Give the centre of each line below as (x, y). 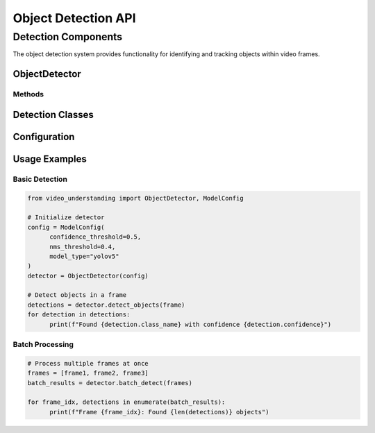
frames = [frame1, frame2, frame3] (88, 373)
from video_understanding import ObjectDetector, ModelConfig (135, 198)
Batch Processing (43, 345)
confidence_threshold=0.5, (95, 237)
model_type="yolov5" (84, 256)
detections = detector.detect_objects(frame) (106, 305)
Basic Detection (40, 179)
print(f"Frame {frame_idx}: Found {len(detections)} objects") (159, 412)
